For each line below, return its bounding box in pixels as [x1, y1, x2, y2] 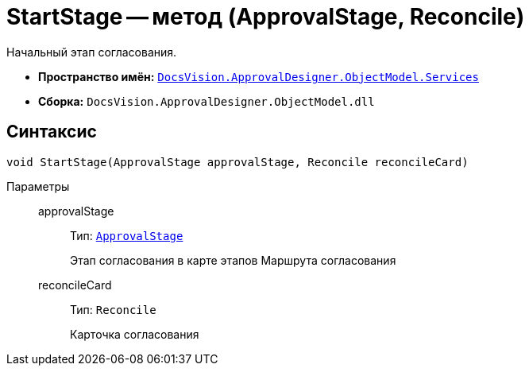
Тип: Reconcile [70, 302, 156, 316]
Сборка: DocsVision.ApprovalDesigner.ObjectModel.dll [38, 94, 375, 108]
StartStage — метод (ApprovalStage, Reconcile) [6, 3, 525, 30]
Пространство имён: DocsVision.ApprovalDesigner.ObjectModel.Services [38, 69, 479, 83]
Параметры [6, 179, 70, 193]
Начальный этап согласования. [6, 45, 177, 59]
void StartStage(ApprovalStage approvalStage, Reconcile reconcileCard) [6, 155, 469, 169]
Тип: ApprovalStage [70, 228, 183, 242]
